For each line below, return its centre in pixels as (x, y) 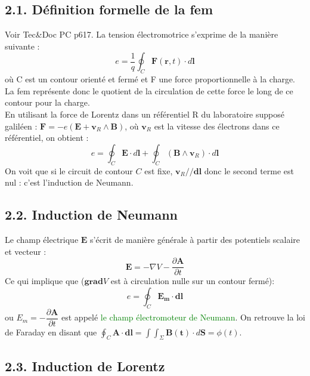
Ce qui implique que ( (45, 281)
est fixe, (159, 170)
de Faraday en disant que (51, 332)
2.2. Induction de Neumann (91, 215)
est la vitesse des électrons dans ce (217, 126)
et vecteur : (26, 251)
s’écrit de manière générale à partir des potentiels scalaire (195, 239)
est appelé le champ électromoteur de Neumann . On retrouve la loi (183, 317)
